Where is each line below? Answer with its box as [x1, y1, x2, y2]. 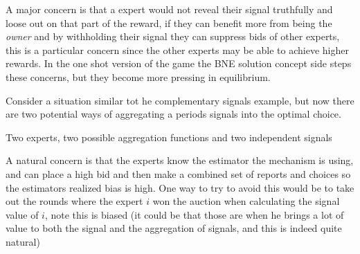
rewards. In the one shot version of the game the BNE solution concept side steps [6, 56, 352, 71]
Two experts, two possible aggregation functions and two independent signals [6, 129, 332, 144]
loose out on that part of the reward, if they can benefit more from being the [6, 15, 332, 30]
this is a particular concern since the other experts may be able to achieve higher [6, 42, 349, 57]
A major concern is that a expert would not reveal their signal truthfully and [6, 2, 333, 16]
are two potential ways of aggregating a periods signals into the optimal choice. [6, 107, 341, 121]
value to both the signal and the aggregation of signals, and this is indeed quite [6, 221, 342, 235]
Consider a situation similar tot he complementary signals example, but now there [6, 93, 354, 107]
